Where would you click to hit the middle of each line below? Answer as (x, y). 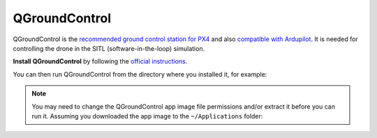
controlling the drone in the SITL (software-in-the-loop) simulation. (109, 48)
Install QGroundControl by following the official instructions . (100, 61)
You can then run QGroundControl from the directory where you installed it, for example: (140, 74)
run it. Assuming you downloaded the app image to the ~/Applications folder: (147, 116)
